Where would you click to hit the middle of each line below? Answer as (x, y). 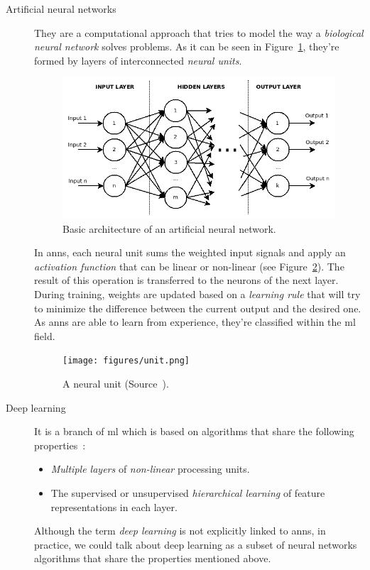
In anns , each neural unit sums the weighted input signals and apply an (190, 252)
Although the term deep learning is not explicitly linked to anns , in (180, 531)
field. (45, 335)
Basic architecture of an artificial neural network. (169, 228)
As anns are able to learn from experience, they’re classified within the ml (195, 322)
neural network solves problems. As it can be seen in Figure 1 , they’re (187, 46)
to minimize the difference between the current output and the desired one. (198, 308)
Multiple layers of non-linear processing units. (150, 469)
